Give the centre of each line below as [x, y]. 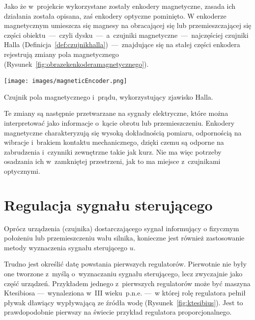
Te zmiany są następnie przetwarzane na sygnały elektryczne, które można [116, 113]
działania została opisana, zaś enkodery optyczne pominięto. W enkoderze [115, 15]
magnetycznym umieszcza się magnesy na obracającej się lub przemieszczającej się [128, 25]
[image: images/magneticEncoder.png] [66, 81]
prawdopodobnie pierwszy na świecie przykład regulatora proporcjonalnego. [118, 312]
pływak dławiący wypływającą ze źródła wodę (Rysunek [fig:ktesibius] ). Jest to [124, 302]
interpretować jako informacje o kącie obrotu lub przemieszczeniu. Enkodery [119, 123]
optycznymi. [22, 171]
